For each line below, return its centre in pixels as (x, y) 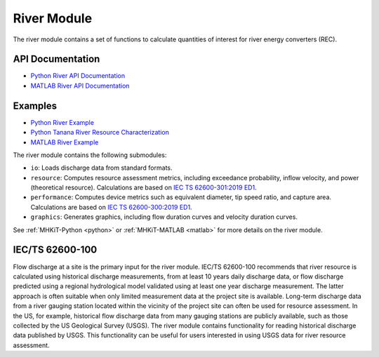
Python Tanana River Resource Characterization (100, 133)
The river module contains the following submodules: (90, 155)
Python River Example (62, 122)
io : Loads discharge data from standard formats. (101, 168)
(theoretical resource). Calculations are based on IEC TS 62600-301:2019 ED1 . (144, 188)
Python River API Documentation (78, 76)
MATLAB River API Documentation (80, 86)
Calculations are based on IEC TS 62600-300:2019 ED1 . (111, 207)
